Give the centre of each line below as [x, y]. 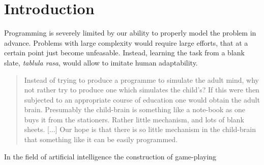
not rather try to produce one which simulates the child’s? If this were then [142, 90]
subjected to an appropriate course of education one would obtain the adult [142, 99]
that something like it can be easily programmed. [101, 139]
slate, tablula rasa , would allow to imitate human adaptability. [101, 62]
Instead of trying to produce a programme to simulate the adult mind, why [141, 79]
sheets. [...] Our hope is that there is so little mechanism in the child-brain [140, 129]
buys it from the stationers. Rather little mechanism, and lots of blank [134, 119]
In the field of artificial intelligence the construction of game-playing [110, 156]
